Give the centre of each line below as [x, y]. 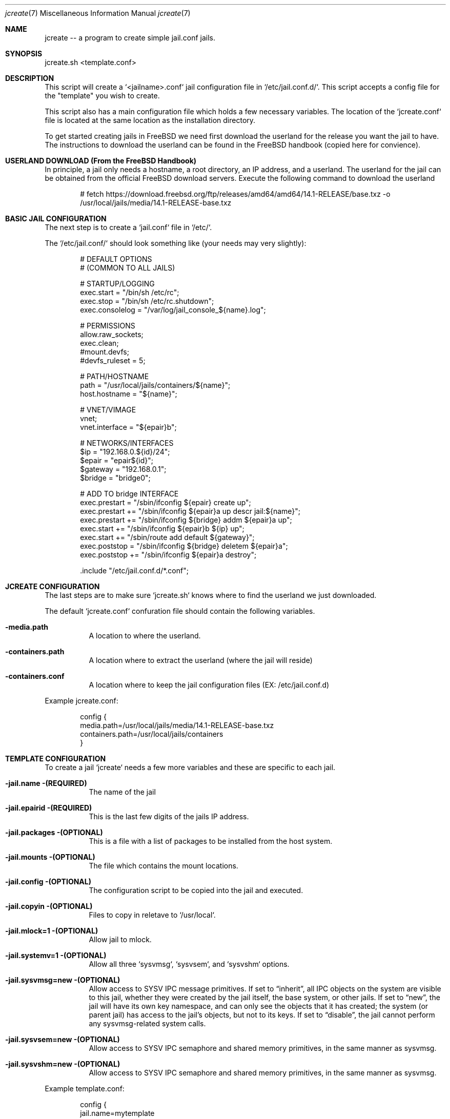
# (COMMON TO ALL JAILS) [128, 268]
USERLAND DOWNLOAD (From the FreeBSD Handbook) [101, 161]
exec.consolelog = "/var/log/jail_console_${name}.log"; [173, 310]
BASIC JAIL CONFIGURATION [56, 219]
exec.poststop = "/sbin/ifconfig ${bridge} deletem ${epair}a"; [184, 546]
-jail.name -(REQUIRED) [46, 783]
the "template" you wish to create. [102, 96]
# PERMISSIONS [108, 326]
